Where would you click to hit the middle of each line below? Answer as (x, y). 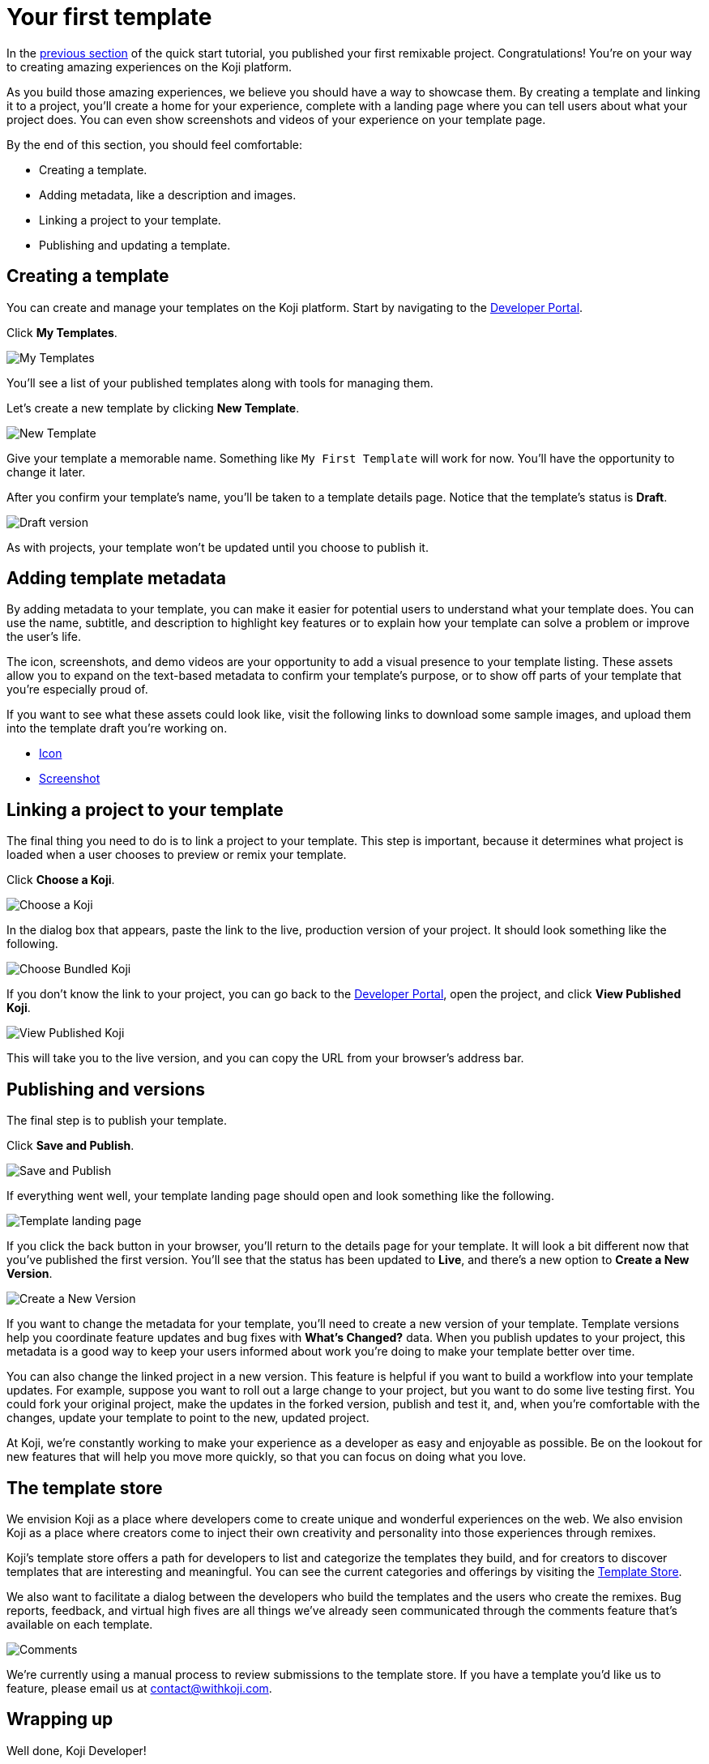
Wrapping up (60, 1719)
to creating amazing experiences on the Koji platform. (149, 66)
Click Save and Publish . (70, 1146)
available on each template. (80, 1624)
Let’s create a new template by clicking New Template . (153, 408)
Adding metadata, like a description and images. (168, 194)
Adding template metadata (117, 579)
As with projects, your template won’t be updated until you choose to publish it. (218, 547)
